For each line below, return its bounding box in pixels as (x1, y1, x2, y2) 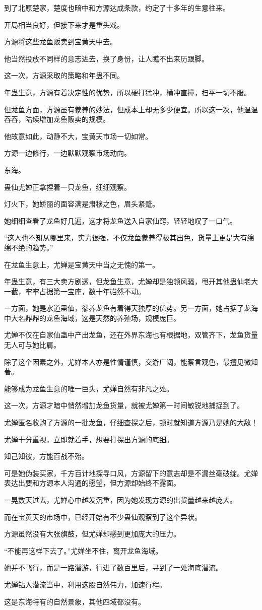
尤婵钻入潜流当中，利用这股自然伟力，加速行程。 (4, 579, 166, 589)
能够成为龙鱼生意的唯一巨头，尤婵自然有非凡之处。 (4, 383, 173, 393)
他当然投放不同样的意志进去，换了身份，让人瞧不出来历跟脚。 (4, 53, 209, 63)
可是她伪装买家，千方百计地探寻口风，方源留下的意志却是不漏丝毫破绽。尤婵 (4, 467, 258, 478)
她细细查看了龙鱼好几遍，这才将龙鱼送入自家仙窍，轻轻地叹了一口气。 (4, 215, 237, 226)
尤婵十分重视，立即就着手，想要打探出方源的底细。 (4, 434, 173, 444)
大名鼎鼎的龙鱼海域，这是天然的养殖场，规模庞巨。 (11, 312, 180, 323)
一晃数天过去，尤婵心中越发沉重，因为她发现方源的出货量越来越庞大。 (4, 495, 237, 505)
